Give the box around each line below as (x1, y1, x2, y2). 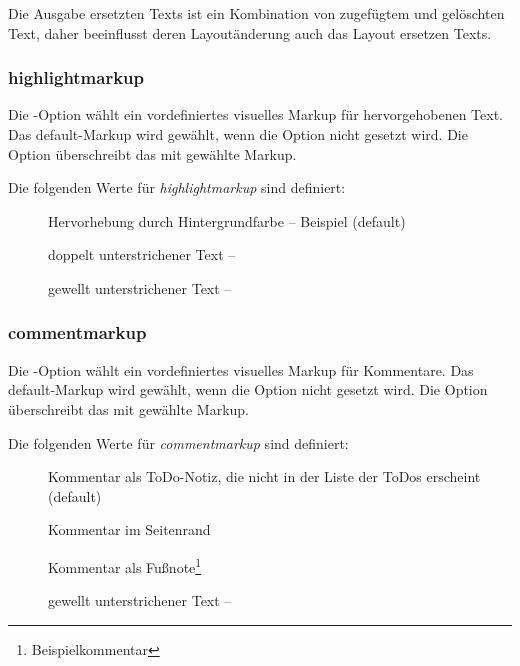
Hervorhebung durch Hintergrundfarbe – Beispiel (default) (48, 210, 406, 231)
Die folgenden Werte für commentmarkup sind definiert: (8, 432, 349, 453)
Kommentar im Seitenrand (48, 519, 211, 540)
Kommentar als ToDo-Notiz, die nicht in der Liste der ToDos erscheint (48, 466, 481, 487)
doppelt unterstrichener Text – (48, 244, 236, 265)
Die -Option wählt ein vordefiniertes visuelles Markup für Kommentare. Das (8, 359, 474, 380)
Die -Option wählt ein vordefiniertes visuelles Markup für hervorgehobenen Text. (8, 104, 503, 125)
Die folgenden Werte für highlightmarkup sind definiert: (8, 177, 346, 198)
